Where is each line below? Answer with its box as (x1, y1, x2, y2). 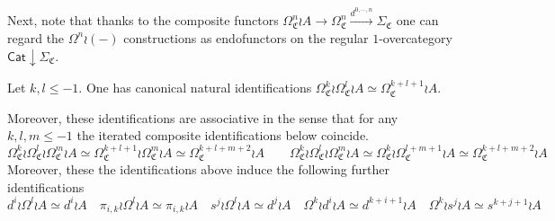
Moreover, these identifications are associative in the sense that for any (7, 108, 398, 127)
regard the (7, 28, 65, 47)
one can (396, 11, 439, 30)
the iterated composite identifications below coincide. (76, 126, 369, 145)
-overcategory (379, 28, 452, 47)
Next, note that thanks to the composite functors (7, 11, 279, 30)
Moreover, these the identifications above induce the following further (7, 160, 389, 179)
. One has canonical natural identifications (78, 78, 312, 97)
